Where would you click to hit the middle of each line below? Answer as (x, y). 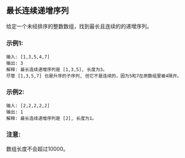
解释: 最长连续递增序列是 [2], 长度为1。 (51, 119)
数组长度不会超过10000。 (37, 148)
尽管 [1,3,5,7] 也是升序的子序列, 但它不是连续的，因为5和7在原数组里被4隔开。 (94, 76)
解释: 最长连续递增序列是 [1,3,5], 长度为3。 (57, 70)
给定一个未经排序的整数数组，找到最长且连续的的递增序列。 (79, 26)
